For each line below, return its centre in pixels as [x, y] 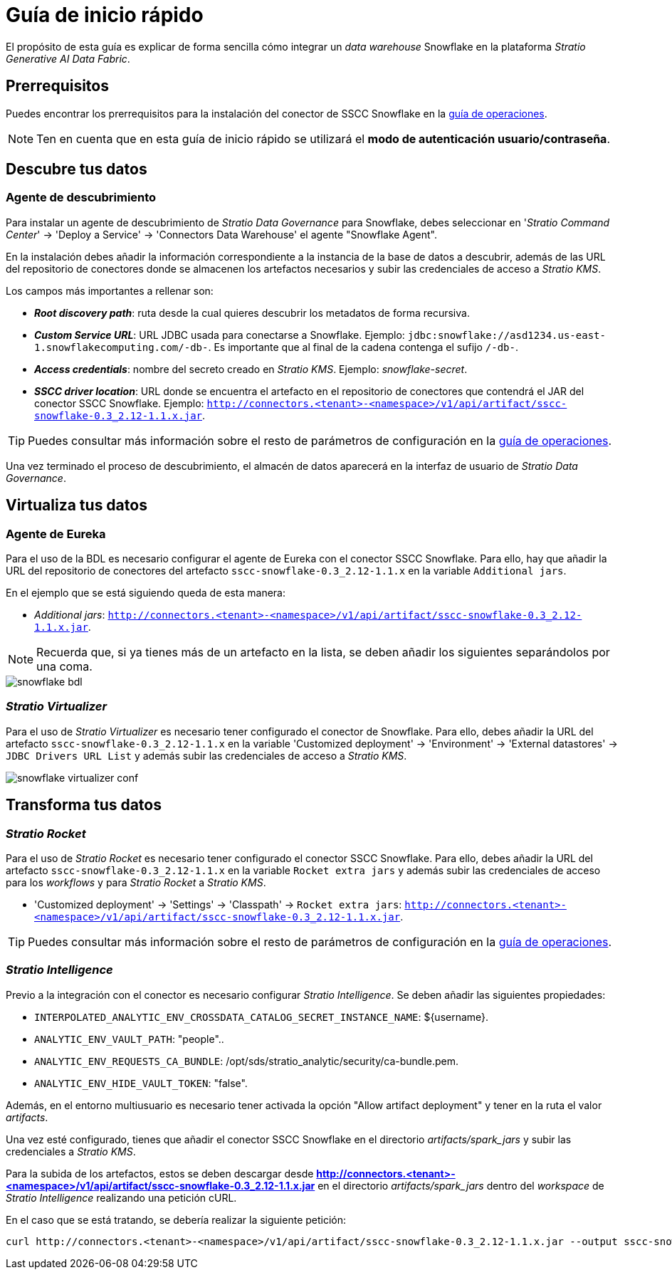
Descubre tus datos [77, 169]
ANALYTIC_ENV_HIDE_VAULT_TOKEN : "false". [141, 1083]
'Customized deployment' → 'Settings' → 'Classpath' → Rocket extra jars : [218, 904]
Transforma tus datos [84, 805]
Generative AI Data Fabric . [68, 58]
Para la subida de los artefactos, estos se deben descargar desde [160, 1173]
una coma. [64, 667]
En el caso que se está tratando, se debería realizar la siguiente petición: [176, 1219]
